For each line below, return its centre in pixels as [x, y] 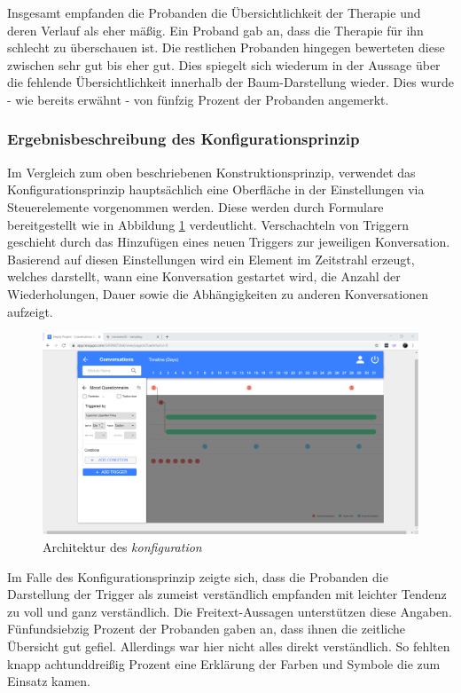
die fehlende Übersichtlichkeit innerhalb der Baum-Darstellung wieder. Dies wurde [230, 82]
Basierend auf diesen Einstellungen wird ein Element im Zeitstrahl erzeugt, [211, 259]
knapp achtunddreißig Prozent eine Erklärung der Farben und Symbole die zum [224, 663]
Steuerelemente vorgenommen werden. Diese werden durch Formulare [195, 206]
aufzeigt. [30, 311]
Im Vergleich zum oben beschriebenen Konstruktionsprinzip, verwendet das [211, 172]
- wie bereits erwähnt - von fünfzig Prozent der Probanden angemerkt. [198, 99]
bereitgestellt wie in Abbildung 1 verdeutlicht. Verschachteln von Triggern [208, 224]
